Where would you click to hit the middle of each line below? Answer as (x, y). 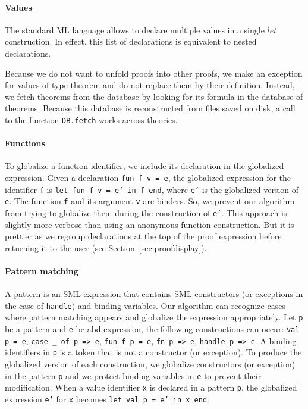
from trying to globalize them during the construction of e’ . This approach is (146, 212)
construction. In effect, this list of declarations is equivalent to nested (131, 41)
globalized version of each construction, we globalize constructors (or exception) (150, 364)
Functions (25, 143)
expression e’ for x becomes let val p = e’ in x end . (107, 399)
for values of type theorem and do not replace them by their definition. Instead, (150, 85)
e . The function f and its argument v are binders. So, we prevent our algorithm (150, 201)
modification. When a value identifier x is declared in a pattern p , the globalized (151, 387)
